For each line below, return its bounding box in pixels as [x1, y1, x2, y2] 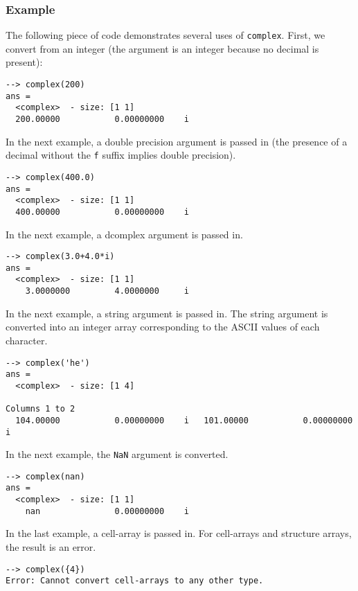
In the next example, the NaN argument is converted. [6, 447, 229, 461]
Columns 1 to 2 [6, 404, 75, 414]
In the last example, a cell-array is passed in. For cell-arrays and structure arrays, [6, 526, 352, 540]
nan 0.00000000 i [25, 506, 189, 516]
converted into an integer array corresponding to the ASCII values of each [6, 319, 320, 334]
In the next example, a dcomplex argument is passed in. [6, 227, 243, 241]
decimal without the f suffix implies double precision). [6, 148, 236, 162]
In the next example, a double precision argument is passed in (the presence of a [6, 134, 348, 148]
